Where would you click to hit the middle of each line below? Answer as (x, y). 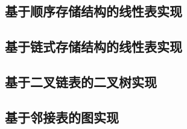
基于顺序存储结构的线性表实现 (93, 11)
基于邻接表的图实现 (62, 117)
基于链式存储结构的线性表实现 (93, 46)
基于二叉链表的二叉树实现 (81, 81)
